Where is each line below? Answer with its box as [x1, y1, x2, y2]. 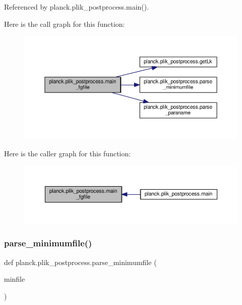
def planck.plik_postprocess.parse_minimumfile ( [4, 256, 157, 267]
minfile [4, 274, 25, 284]
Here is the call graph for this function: [4, 18, 125, 29]
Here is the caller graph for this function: [4, 148, 131, 158]
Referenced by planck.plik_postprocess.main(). [4, 2, 149, 12]
